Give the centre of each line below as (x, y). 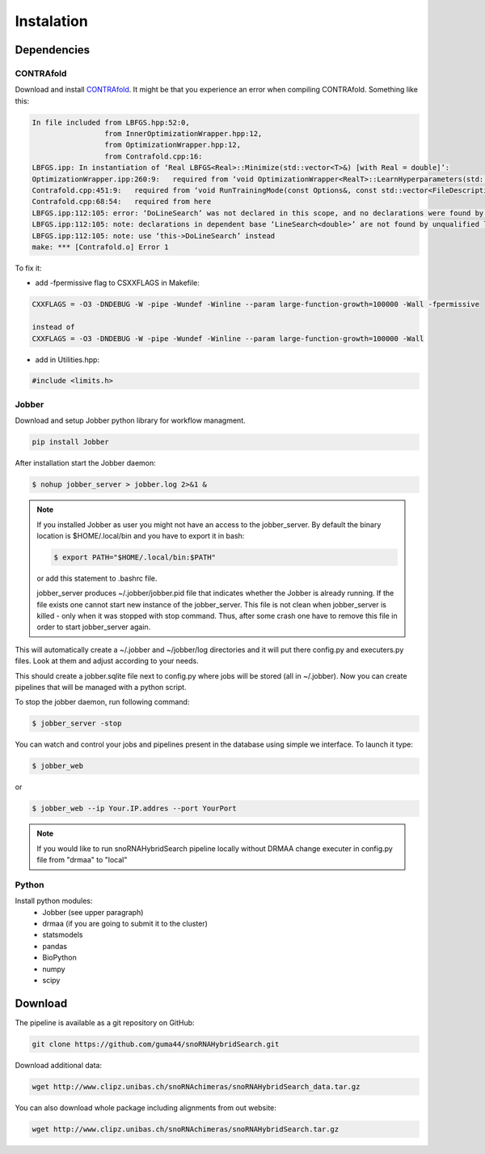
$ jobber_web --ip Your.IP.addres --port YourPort (135, 809)
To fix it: (28, 268)
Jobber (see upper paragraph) (93, 912)
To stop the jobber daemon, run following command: (102, 702)
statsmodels (63, 935)
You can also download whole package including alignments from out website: (145, 1107)
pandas (55, 946)
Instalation (51, 21)
